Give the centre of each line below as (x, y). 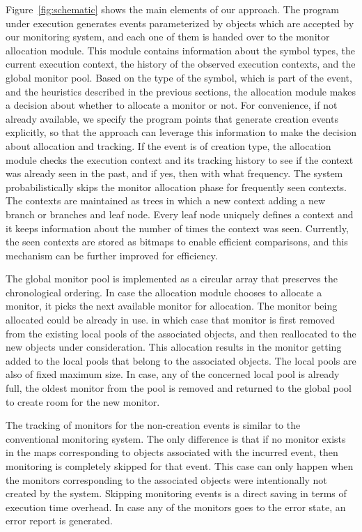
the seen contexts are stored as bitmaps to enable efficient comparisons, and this (177, 242)
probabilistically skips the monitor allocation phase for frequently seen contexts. (176, 187)
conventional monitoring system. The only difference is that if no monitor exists (176, 438)
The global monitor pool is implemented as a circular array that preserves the (172, 279)
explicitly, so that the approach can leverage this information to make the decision (181, 132)
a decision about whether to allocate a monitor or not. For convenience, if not (172, 105)
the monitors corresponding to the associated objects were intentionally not (166, 479)
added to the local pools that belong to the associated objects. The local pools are (181, 360)
